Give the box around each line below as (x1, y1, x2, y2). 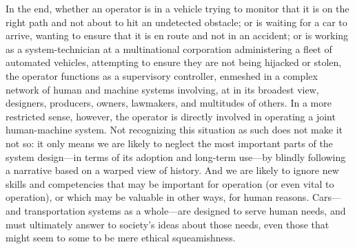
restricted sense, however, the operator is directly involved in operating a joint (6, 109, 336, 123)
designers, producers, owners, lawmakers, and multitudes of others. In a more (6, 96, 332, 110)
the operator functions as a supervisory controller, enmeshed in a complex (6, 68, 318, 83)
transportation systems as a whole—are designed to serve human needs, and (24, 203, 346, 217)
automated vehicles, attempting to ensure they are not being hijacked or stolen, (6, 55, 342, 69)
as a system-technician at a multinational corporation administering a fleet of (6, 41, 332, 56)
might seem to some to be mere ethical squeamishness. (6, 230, 236, 245)
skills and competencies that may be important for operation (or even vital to (6, 176, 334, 191)
